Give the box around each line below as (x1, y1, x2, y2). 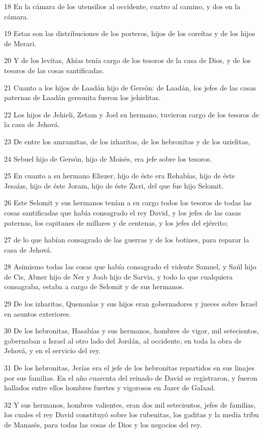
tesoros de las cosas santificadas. (4, 65, 104, 75)
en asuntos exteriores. (4, 308, 71, 319)
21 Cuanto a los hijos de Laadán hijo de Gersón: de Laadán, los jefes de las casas (4, 82, 256, 92)
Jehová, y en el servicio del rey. (4, 345, 101, 356)
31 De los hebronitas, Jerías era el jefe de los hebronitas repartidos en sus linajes (4, 362, 255, 373)
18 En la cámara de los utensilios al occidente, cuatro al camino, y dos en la (4, 1, 241, 11)
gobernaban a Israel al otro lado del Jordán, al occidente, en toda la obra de (4, 335, 242, 346)
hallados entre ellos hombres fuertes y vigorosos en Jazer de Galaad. (4, 382, 216, 393)
